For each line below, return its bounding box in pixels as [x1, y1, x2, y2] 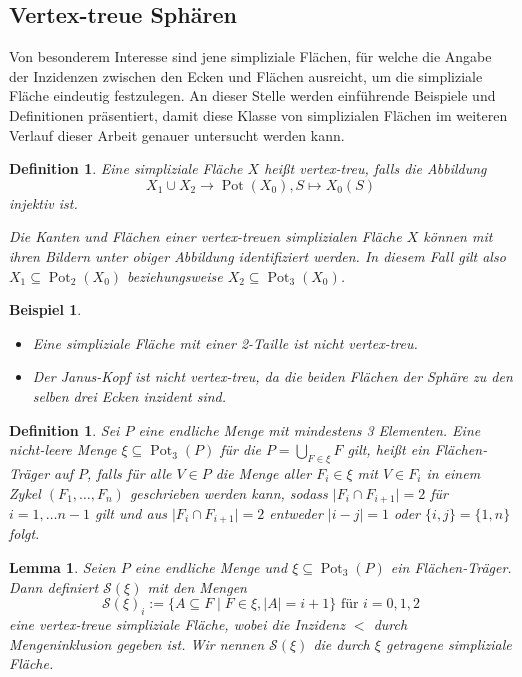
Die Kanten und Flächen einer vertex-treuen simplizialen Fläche [9, 226, 402, 247]
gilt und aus [94, 502, 167, 523]
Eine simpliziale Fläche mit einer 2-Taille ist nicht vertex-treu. [32, 332, 418, 353]
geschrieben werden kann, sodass [129, 482, 328, 503]
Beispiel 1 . [9, 299, 82, 320]
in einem [426, 462, 481, 483]
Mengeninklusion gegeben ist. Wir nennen [9, 633, 265, 654]
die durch [313, 633, 370, 654]
